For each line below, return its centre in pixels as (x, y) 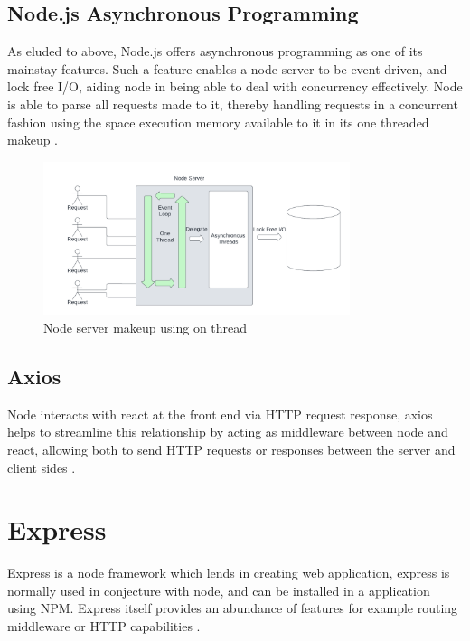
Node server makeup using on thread (146, 327)
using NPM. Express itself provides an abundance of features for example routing (233, 608)
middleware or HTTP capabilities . (104, 626)
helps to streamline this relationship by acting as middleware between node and (228, 432)
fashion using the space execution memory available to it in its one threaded (218, 122)
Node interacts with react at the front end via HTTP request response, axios (220, 414)
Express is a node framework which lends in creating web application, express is (229, 573)
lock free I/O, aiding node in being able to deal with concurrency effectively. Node (235, 86)
